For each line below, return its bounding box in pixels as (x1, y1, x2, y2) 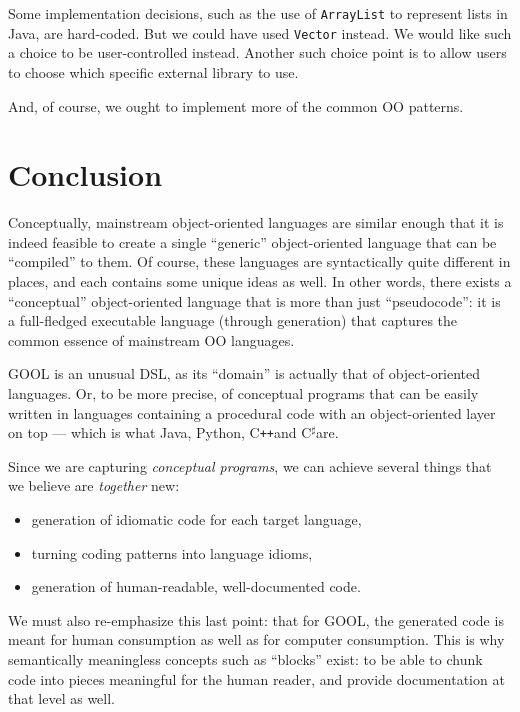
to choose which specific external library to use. (8, 61, 299, 82)
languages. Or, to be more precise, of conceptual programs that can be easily (8, 382, 479, 403)
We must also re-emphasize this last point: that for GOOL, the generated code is (8, 609, 504, 630)
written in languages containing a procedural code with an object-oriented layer (8, 402, 496, 423)
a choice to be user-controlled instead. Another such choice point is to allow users (8, 42, 507, 63)
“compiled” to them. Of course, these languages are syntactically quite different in (8, 251, 511, 272)
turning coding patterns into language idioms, (31, 542, 313, 563)
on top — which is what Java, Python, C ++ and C (8, 422, 312, 443)
